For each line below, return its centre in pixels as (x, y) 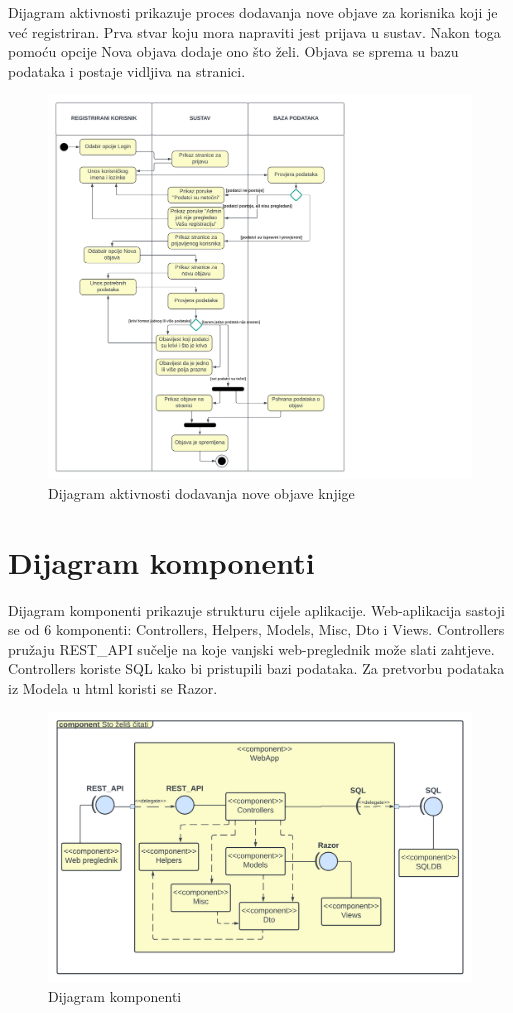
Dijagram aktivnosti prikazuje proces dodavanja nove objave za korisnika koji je (253, 12)
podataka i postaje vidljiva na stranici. (127, 70)
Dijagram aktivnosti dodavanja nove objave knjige (201, 492)
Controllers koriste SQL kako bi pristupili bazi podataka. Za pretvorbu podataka (256, 668)
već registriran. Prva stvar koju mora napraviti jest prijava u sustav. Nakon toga (254, 31)
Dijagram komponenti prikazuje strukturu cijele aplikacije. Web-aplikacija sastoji (256, 609)
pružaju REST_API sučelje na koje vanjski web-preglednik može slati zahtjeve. (251, 648)
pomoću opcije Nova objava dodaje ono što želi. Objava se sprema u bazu (233, 51)
